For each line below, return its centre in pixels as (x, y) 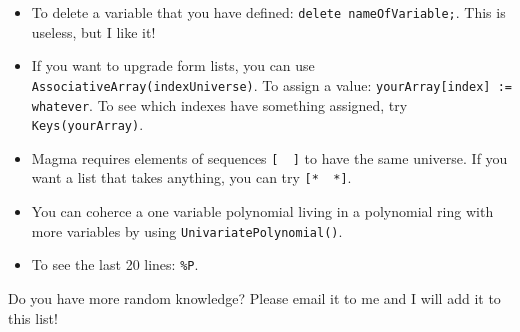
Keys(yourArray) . (87, 124)
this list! (33, 317)
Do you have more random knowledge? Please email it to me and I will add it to (254, 298)
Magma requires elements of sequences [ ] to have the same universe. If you (269, 157)
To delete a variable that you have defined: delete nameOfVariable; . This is (268, 12)
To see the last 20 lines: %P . (115, 264)
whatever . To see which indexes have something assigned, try (219, 104)
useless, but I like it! (93, 31)
